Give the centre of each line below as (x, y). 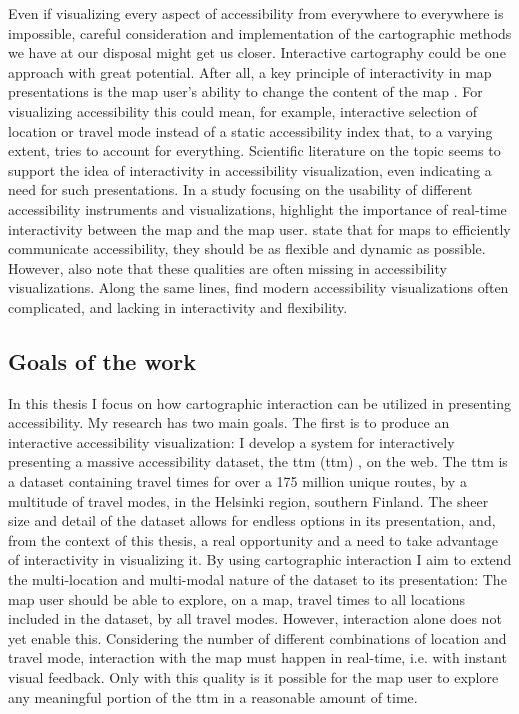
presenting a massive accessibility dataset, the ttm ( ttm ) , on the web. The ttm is (258, 461)
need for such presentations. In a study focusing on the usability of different (240, 189)
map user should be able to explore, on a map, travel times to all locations (236, 598)
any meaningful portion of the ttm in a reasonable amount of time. (213, 696)
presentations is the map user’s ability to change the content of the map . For (245, 91)
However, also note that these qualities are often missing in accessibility (227, 267)
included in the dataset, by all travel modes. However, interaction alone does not (255, 618)
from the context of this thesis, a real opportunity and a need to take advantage (253, 539)
